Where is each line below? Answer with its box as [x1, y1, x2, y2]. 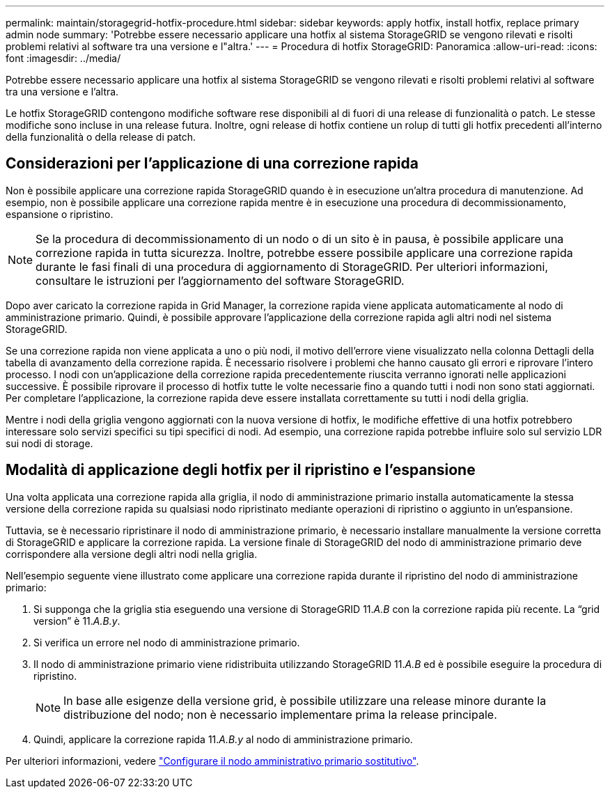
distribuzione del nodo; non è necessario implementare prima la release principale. [63, 707, 497, 722]
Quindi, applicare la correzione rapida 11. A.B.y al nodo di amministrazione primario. [33, 733, 413, 745]
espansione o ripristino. [6, 208, 114, 220]
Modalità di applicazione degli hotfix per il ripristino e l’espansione [6, 461, 476, 479]
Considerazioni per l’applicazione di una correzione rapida [6, 155, 419, 173]
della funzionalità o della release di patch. [6, 131, 196, 143]
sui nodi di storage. [6, 437, 93, 449]
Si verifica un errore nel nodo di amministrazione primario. [33, 636, 300, 648]
